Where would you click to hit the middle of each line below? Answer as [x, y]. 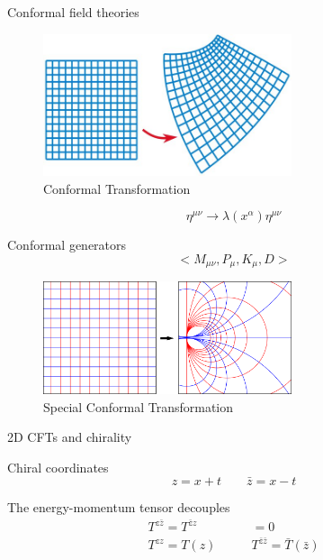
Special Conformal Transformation [139, 406]
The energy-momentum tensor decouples [119, 506]
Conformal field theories [73, 12]
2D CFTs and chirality [70, 437]
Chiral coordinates [58, 467]
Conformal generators [67, 245]
